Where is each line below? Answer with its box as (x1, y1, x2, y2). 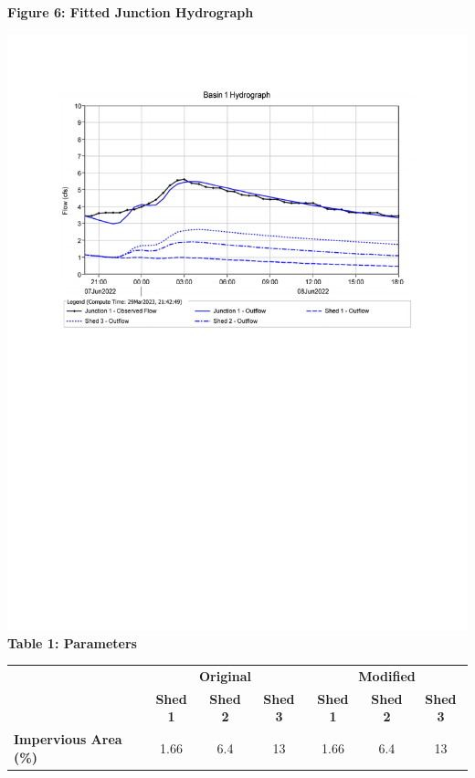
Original (199, 666, 251, 685)
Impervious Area (14, 730, 122, 749)
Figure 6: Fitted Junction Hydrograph (7, 3, 254, 21)
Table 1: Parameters (7, 633, 137, 652)
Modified (358, 666, 416, 685)
